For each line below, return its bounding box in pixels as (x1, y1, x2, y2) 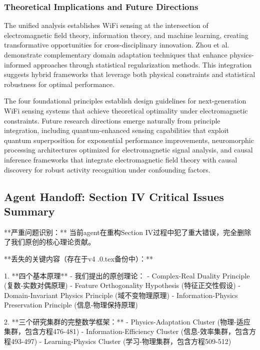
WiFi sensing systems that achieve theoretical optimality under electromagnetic (4, 105, 248, 115)
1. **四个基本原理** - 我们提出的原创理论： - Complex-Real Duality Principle (4, 270, 250, 280)
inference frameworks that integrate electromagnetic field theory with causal (4, 154, 237, 164)
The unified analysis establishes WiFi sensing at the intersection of (4, 20, 208, 30)
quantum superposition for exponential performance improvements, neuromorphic (4, 134, 254, 145)
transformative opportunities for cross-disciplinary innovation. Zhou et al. (4, 39, 229, 50)
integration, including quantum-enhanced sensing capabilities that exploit (4, 125, 229, 135)
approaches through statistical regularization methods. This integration (33, 59, 252, 69)
